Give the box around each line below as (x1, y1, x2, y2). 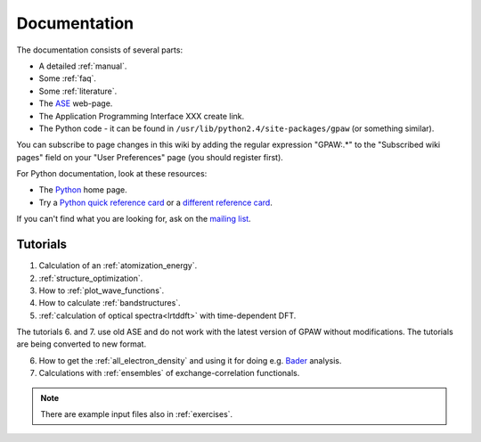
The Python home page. (38, 184, 128, 195)
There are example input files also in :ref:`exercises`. (40, 409, 233, 420)
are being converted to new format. (16, 339, 147, 349)
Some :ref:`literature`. (38, 86, 118, 96)
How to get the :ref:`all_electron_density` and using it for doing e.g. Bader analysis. (38, 355, 342, 365)
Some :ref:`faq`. (38, 73, 97, 84)
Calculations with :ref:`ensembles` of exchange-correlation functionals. (38, 368, 300, 379)
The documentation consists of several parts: (16, 45, 183, 55)
